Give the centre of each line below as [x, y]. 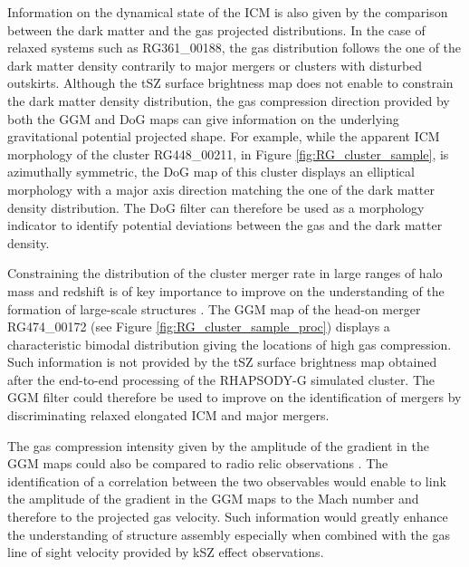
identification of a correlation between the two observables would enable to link [227, 481]
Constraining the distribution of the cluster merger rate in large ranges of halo [225, 273]
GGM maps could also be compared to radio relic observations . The [198, 463]
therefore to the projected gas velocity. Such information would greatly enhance [228, 517]
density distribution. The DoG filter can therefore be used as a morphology [216, 207]
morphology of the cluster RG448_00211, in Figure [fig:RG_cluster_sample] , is [228, 154]
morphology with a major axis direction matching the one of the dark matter [221, 189]
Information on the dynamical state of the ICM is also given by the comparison [228, 12]
